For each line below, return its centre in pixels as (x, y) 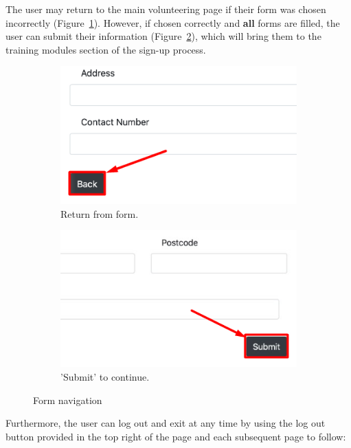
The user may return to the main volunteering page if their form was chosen (166, 9)
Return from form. (100, 213)
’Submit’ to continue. (105, 377)
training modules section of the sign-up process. (106, 49)
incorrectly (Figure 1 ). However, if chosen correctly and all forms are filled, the (173, 22)
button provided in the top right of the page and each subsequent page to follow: (176, 436)
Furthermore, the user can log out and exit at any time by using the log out (166, 423)
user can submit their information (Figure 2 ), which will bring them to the (163, 36)
